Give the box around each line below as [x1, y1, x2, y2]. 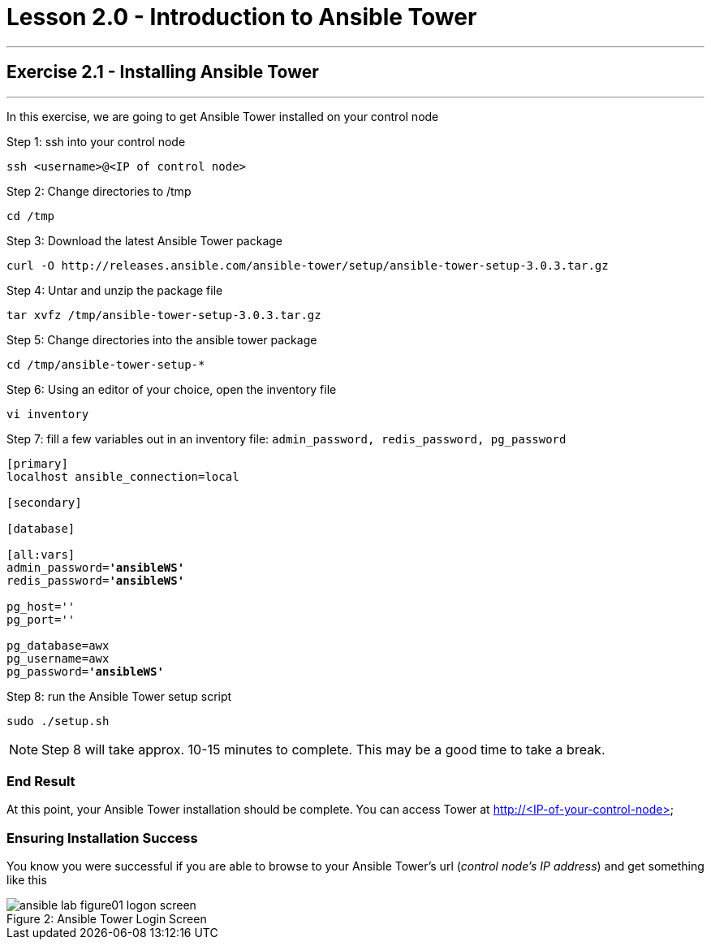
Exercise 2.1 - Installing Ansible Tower [6, 62, 319, 83]
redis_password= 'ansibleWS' [6, 573, 185, 587]
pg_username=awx [6, 651, 110, 665]
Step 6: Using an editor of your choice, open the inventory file [6, 382, 337, 396]
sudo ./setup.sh [6, 714, 110, 728]
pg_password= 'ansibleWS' [6, 664, 164, 678]
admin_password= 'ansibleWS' [6, 560, 185, 574]
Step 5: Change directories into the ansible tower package [6, 332, 317, 347]
